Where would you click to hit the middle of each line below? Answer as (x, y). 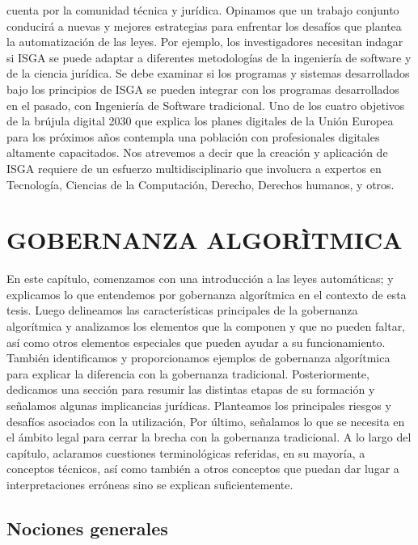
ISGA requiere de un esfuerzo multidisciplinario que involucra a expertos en (194, 168)
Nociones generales (87, 528)
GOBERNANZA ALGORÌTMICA (205, 240)
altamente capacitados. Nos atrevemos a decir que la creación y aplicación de (197, 152)
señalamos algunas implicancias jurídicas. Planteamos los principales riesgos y (199, 405)
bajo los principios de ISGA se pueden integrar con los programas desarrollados (203, 89)
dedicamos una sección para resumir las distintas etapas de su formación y (191, 389)
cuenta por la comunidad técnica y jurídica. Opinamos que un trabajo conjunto (203, 10)
